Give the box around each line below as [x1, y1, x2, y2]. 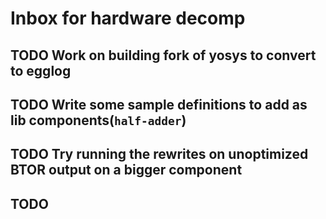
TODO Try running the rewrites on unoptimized [10, 146, 309, 163]
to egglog [10, 62, 72, 79]
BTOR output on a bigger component [10, 162, 243, 179]
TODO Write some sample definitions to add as [10, 96, 308, 113]
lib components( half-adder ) [10, 112, 187, 129]
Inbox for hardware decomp [10, 7, 246, 30]
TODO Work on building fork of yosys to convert [10, 47, 317, 64]
